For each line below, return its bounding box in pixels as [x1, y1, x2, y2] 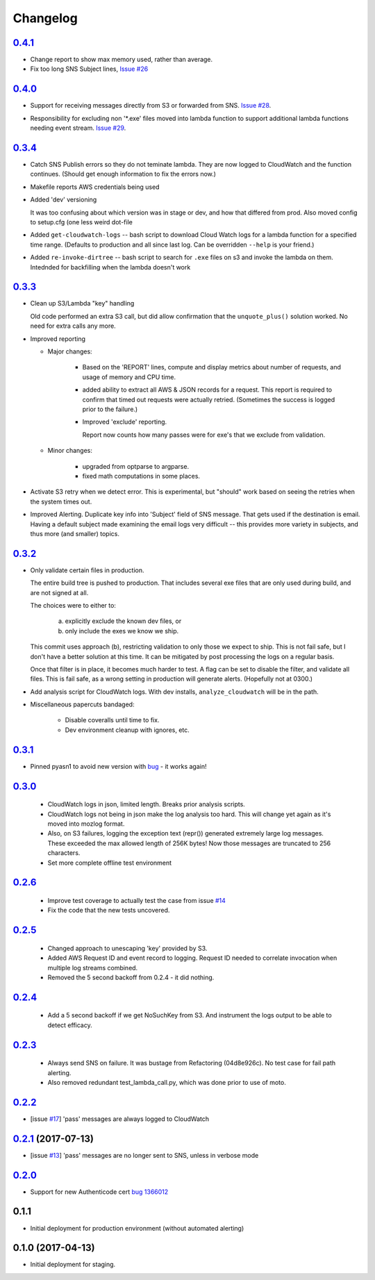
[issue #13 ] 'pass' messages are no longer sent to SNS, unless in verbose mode [30, 1151, 259, 1159]
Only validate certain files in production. [30, 566, 144, 574]
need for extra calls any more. [30, 322, 116, 330]
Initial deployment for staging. [30, 1261, 116, 1269]
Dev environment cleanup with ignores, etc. [65, 726, 190, 734]
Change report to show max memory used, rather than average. [30, 56, 213, 64]
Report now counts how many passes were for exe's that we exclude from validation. [82, 431, 326, 439]
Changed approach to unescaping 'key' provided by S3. [47, 944, 208, 952]
